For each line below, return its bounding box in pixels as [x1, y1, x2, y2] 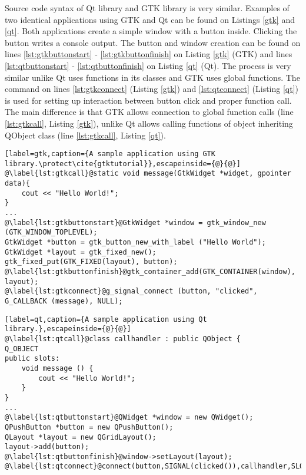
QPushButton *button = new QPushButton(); [5, 423, 174, 431]
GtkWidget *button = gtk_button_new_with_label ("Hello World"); [5, 238, 266, 247]
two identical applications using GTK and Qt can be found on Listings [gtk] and [5, 13, 295, 25]
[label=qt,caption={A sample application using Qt [5, 315, 207, 324]
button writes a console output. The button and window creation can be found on [5, 36, 301, 48]
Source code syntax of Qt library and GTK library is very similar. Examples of [5, 2, 290, 14]
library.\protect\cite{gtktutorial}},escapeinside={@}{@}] [5, 159, 241, 168]
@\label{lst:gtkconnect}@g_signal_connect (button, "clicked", [5, 287, 258, 296]
